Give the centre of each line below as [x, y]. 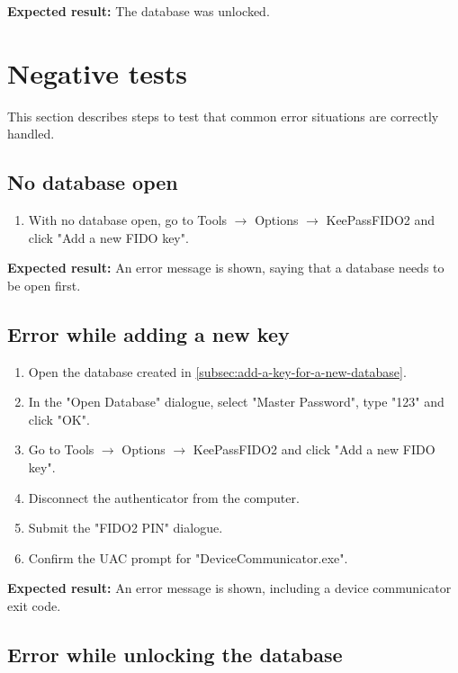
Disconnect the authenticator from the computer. [164, 497]
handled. [31, 134]
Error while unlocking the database [175, 655]
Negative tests [97, 72]
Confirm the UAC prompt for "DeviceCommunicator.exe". [188, 557]
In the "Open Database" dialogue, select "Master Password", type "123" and [236, 402]
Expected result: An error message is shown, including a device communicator [229, 588]
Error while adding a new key [148, 333]
